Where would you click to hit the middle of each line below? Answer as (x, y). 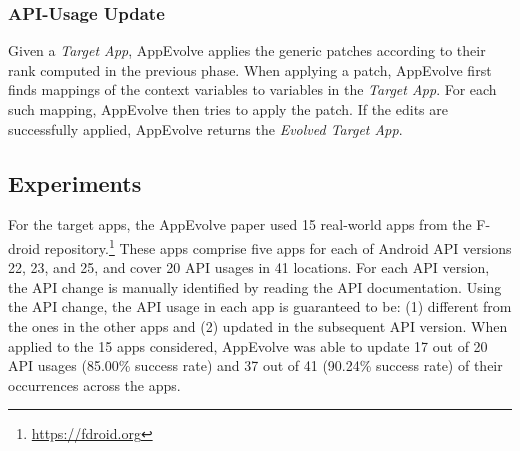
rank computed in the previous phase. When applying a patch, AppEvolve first (250, 69)
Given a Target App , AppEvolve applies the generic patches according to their (247, 50)
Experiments (75, 182)
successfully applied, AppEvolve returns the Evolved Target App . (205, 128)
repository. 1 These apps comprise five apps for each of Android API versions (278, 246)
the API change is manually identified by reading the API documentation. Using (255, 286)
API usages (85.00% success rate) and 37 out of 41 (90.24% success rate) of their (255, 365)
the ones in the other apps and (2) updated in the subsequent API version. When (258, 326)
